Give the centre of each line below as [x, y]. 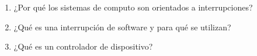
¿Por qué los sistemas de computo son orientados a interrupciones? [133, 7]
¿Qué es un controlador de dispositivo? [83, 46]
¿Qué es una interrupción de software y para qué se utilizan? [122, 27]
